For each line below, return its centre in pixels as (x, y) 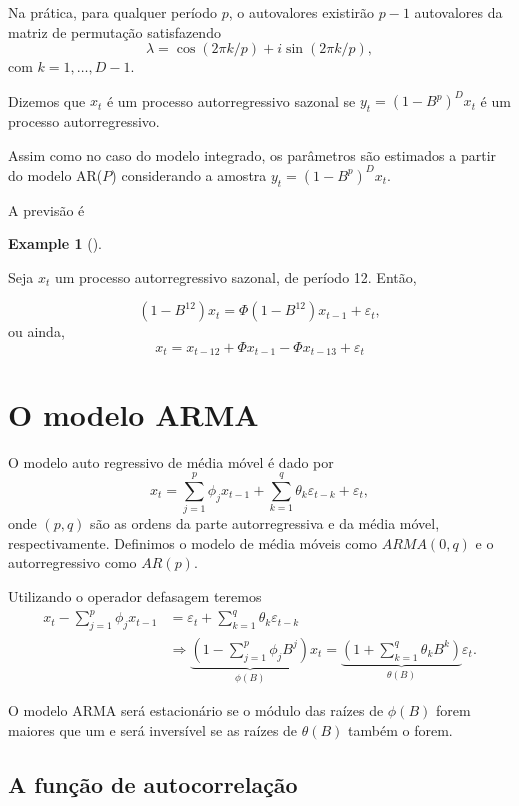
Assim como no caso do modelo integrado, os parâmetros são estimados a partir (252, 154)
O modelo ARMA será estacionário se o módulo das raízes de (196, 710)
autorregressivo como (72, 562)
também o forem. (400, 730)
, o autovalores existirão (301, 12)
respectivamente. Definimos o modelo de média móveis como (193, 542)
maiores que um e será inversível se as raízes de (153, 730)
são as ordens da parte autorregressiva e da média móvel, (265, 523)
